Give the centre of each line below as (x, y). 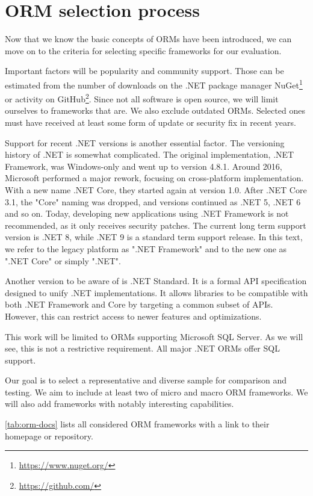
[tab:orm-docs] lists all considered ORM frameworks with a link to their (137, 424)
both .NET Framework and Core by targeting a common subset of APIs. (139, 304)
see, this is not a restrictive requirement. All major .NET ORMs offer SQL (142, 348)
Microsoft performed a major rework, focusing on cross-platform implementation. (154, 178)
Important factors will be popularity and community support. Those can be (144, 71)
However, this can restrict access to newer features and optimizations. (133, 316)
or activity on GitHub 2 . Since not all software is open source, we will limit (142, 98)
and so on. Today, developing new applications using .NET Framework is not (147, 213)
